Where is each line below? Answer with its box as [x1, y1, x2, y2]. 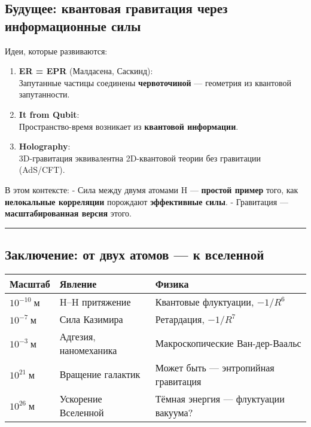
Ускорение [59, 391, 102, 405]
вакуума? [155, 405, 193, 419]
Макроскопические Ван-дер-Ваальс [155, 336, 301, 350]
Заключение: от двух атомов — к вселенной [5, 245, 264, 264]
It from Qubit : [19, 108, 80, 120]
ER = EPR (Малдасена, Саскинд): [19, 65, 153, 77]
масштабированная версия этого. [5, 207, 132, 219]
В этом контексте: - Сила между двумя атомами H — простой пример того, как [5, 183, 298, 196]
